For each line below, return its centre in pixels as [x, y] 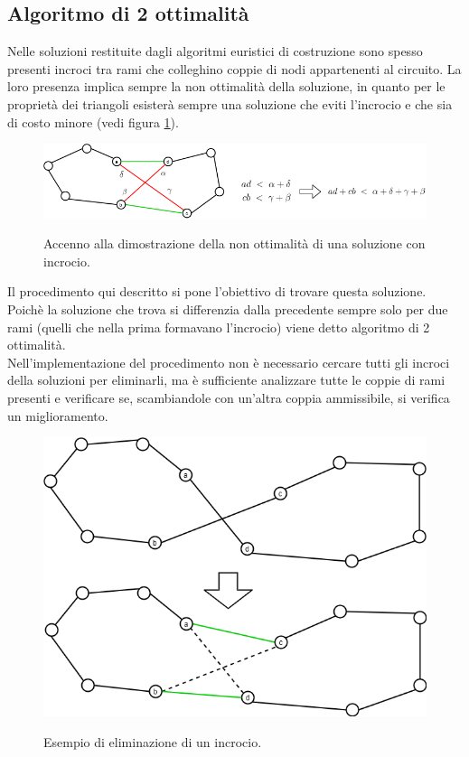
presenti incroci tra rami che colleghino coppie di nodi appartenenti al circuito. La [234, 68]
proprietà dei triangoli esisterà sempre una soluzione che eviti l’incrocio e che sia [230, 103]
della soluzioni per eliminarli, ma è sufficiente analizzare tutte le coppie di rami [226, 380]
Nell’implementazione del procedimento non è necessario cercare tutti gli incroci [229, 362]
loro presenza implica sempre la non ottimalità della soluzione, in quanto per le [226, 86]
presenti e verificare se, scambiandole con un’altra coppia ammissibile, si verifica [229, 397]
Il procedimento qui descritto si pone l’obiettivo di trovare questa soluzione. [217, 291]
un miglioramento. [58, 415]
